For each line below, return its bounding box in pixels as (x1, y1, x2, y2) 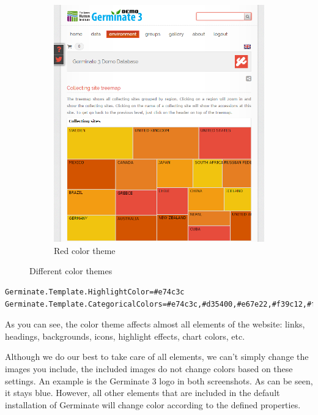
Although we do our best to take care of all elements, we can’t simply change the (5, 350, 309, 363)
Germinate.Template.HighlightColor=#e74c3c (5, 287, 185, 296)
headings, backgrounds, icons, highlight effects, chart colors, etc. (5, 329, 245, 342)
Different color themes (29, 264, 113, 277)
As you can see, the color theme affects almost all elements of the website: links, (5, 318, 305, 331)
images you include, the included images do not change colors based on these (5, 362, 293, 375)
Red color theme (54, 244, 116, 256)
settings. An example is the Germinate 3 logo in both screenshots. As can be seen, (5, 374, 313, 387)
